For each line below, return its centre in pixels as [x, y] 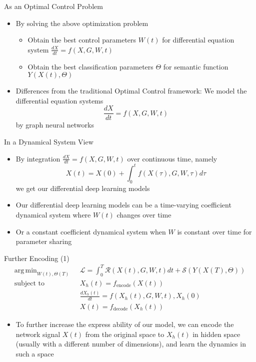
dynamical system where [53, 214]
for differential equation [198, 40]
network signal [38, 334]
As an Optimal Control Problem [53, 6]
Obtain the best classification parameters [90, 66]
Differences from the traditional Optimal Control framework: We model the [131, 91]
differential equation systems [59, 100]
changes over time [144, 214]
